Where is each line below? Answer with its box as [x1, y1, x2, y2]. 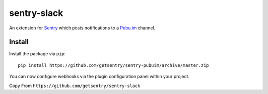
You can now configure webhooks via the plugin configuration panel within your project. [9, 74, 190, 80]
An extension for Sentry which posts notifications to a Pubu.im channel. [9, 25, 156, 31]
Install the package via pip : [9, 51, 66, 57]
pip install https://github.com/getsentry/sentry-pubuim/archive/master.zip [18, 62, 209, 68]
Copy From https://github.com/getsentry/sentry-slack [9, 83, 140, 89]
